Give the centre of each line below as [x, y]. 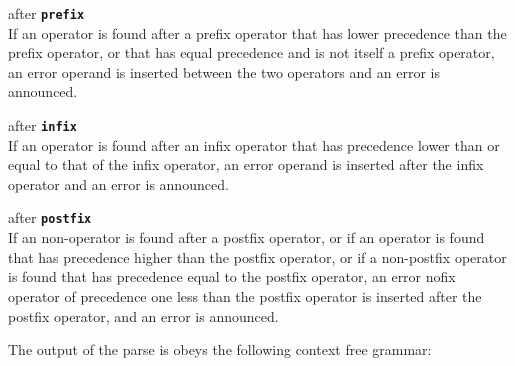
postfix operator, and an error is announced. [143, 315]
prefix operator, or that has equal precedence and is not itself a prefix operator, [251, 52]
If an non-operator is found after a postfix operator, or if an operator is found [246, 237]
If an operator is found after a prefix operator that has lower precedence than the [257, 32]
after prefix [46, 13]
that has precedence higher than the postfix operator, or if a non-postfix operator [257, 256]
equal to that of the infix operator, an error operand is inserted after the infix [246, 164]
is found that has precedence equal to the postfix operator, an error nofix [232, 276]
